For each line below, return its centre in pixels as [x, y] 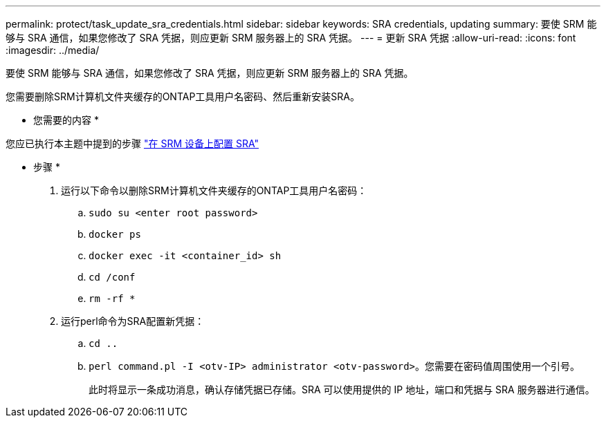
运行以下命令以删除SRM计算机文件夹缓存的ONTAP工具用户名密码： [214, 190]
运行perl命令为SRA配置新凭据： [133, 321]
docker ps [115, 234]
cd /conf [112, 277]
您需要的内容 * [66, 120]
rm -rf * [112, 299]
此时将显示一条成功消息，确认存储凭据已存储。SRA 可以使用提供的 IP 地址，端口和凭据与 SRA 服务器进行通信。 [342, 389]
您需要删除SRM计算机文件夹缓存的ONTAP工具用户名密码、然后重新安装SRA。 [183, 96]
